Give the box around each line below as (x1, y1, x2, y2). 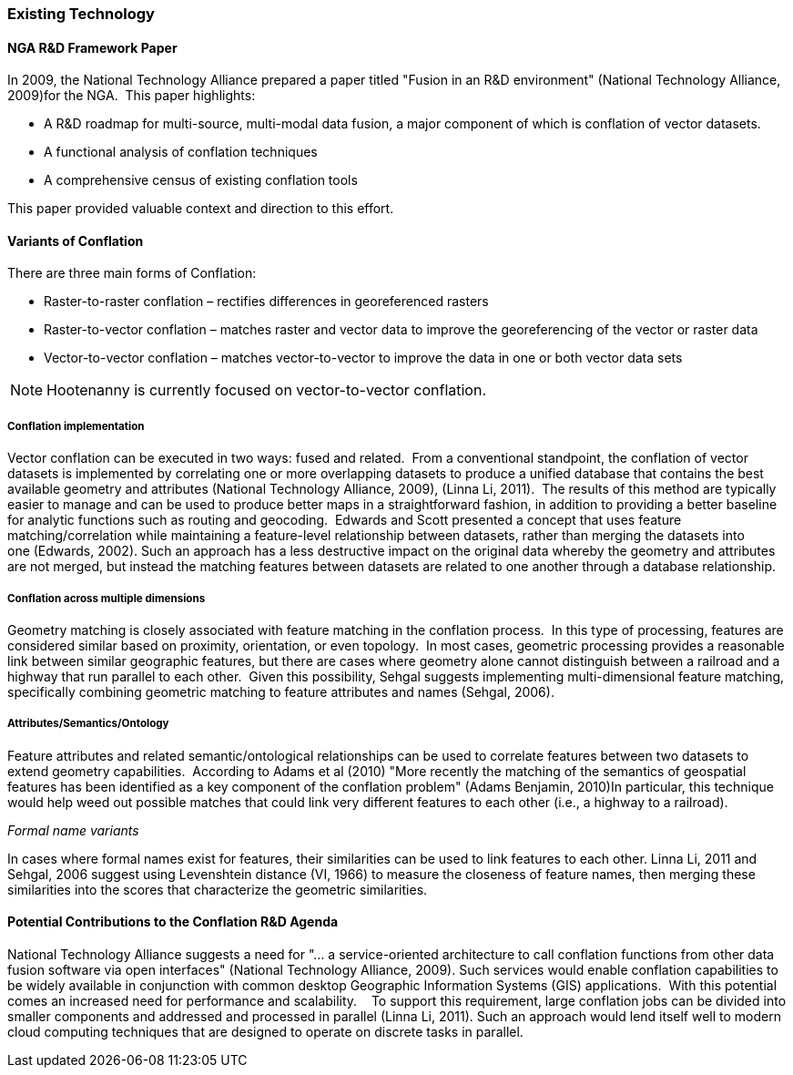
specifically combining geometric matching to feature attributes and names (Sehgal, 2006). (7, 684, 554, 700)
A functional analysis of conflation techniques (44, 144, 318, 160)
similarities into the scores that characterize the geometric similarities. (7, 881, 428, 897)
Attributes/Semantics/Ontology (7, 717, 169, 731)
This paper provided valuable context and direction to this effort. (7, 200, 394, 217)
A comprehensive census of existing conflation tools (44, 172, 358, 189)
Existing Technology (7, 5, 155, 23)
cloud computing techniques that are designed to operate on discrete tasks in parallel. (7, 1024, 524, 1039)
